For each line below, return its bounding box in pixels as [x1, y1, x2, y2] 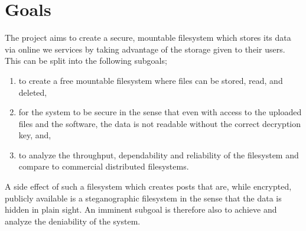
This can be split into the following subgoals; [5, 54, 167, 67]
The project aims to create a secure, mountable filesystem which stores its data [5, 31, 291, 44]
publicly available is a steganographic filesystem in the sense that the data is [5, 191, 282, 204]
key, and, [18, 129, 51, 141]
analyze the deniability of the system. [5, 214, 141, 227]
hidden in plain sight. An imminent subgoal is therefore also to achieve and [5, 203, 277, 216]
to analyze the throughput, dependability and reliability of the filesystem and [18, 148, 299, 161]
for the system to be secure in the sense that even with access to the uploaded [18, 106, 302, 118]
